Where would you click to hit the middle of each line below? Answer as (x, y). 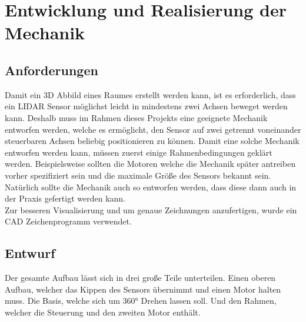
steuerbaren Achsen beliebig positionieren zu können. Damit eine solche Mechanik (152, 141)
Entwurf (30, 253)
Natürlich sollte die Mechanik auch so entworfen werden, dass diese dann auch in (151, 187)
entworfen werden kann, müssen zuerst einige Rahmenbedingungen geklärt (139, 152)
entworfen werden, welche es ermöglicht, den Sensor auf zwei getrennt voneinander (153, 129)
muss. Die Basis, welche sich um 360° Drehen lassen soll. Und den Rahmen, (141, 301)
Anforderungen (51, 70)
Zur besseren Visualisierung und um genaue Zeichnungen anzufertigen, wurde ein (151, 209)
